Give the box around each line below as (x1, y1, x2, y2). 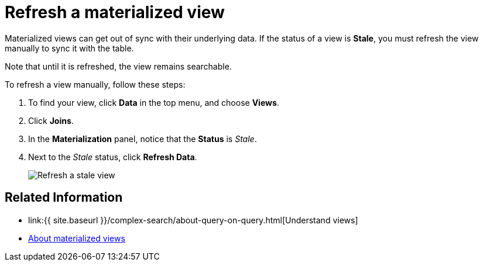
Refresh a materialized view (5, 2, 225, 22)
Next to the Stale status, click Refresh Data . (28, 151, 197, 162)
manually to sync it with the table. (5, 43, 134, 53)
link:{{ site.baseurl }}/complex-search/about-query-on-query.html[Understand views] (28, 215, 358, 225)
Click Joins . (28, 115, 74, 126)
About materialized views (28, 233, 125, 243)
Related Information (5, 190, 123, 205)
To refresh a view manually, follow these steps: (5, 79, 186, 89)
